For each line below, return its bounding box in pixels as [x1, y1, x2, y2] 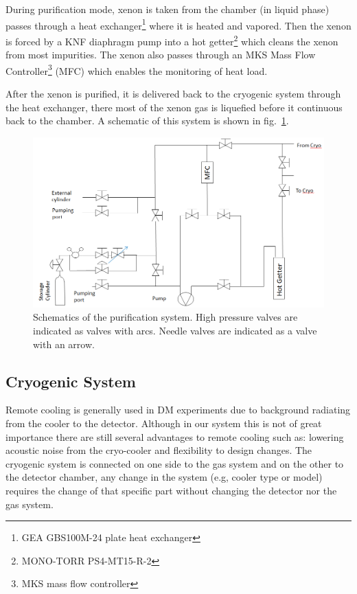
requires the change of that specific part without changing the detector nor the [5, 483, 337, 497]
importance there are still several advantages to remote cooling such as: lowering [5, 429, 344, 444]
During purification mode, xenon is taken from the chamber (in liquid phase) [5, 2, 330, 16]
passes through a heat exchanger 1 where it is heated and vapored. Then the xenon [5, 16, 352, 32]
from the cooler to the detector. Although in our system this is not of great [5, 415, 322, 430]
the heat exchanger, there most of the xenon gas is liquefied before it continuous [5, 100, 343, 114]
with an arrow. [33, 336, 95, 351]
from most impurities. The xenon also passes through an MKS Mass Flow [5, 47, 316, 62]
